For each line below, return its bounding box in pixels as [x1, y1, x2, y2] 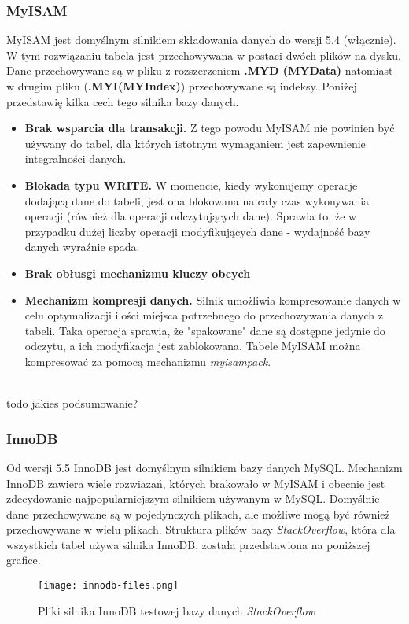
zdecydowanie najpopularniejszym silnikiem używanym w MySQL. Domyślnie [6, 490, 380, 507]
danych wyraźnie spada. [24, 238, 140, 255]
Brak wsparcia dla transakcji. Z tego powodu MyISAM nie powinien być [24, 120, 395, 136]
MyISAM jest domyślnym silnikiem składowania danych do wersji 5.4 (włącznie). [6, 31, 396, 48]
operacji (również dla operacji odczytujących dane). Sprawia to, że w [24, 208, 357, 224]
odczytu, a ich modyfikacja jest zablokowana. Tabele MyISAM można [24, 338, 361, 354]
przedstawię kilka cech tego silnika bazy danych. [6, 93, 239, 109]
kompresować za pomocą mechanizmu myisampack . [24, 353, 271, 369]
